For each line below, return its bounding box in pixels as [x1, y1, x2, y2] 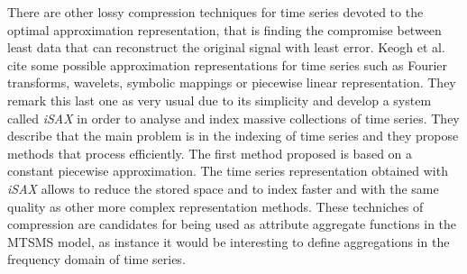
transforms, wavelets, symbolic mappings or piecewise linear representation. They [7, 73, 456, 92]
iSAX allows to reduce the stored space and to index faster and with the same [7, 178, 439, 197]
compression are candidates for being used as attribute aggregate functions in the [7, 215, 457, 233]
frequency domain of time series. [7, 250, 186, 269]
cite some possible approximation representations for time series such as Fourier [7, 55, 448, 74]
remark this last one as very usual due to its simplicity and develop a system [7, 90, 432, 109]
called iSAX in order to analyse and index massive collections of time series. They [7, 108, 460, 127]
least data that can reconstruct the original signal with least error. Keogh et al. [7, 38, 445, 57]
